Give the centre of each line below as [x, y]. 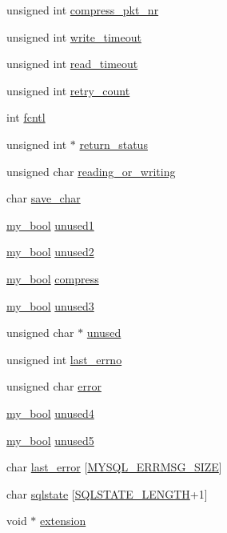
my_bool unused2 [50, 252]
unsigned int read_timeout [72, 64]
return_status [113, 144]
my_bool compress [53, 278]
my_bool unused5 [50, 440]
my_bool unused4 [50, 413]
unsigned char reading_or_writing [91, 171]
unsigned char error [54, 386]
